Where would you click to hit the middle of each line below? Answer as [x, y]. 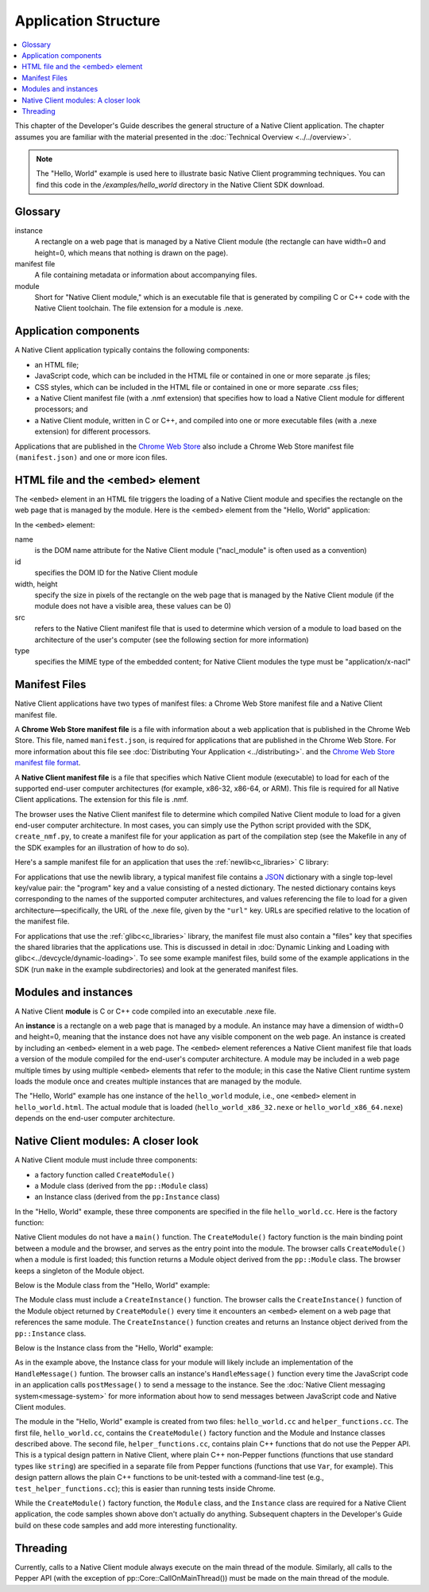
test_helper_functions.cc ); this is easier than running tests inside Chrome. [145, 1489]
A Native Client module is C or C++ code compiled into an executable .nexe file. [145, 1011]
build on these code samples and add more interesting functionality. [126, 1525]
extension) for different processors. [93, 432]
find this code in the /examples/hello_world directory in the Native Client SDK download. [180, 185]
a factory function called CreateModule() [105, 1174]
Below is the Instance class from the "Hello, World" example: [114, 1348]
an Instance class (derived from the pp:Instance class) [127, 1197]
